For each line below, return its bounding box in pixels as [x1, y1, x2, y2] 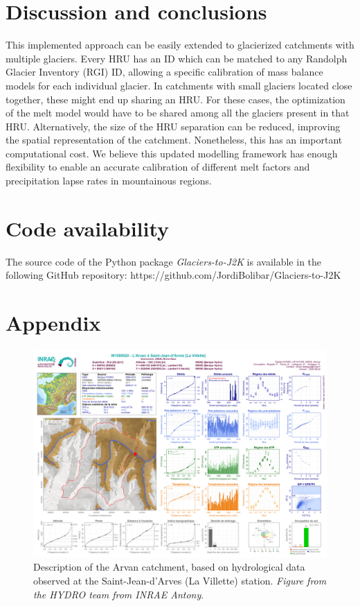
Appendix [6, 309, 101, 337]
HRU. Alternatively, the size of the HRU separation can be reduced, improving [6, 119, 341, 133]
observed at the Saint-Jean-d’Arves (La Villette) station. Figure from [33, 573, 327, 588]
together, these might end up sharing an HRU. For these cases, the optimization [6, 92, 345, 106]
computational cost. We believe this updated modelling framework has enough [6, 146, 338, 160]
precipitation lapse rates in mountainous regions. [6, 173, 212, 188]
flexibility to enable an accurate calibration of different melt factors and [6, 159, 310, 174]
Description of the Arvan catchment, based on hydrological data [33, 560, 305, 574]
